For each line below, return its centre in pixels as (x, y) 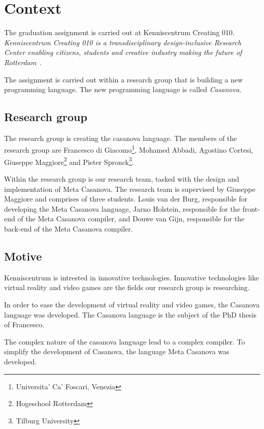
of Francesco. (24, 324)
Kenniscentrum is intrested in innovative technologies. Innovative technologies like (131, 277)
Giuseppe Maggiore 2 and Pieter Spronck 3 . (69, 161)
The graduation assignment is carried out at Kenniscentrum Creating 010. (119, 32)
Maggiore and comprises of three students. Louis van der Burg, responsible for (126, 199)
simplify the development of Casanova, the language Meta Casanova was (117, 351)
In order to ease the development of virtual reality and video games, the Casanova (132, 304)
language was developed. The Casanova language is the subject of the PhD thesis (130, 314)
